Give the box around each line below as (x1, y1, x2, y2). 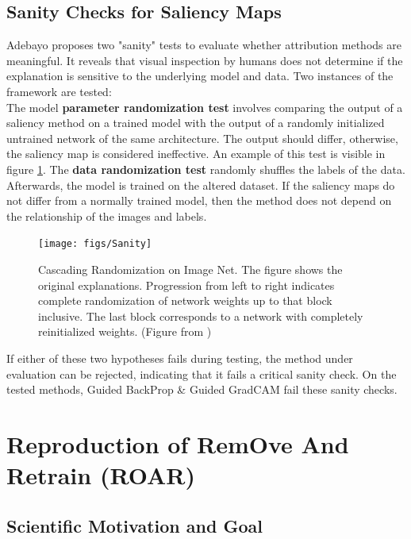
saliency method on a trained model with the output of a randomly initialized (6, 114, 385, 131)
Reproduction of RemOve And (6, 427, 349, 460)
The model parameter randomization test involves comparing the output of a (6, 98, 403, 115)
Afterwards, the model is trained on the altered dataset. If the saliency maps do (6, 176, 395, 193)
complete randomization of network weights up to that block (38, 292, 332, 309)
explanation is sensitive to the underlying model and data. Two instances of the (6, 67, 394, 84)
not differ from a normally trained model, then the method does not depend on (6, 192, 392, 209)
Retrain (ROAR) (6, 459, 196, 491)
